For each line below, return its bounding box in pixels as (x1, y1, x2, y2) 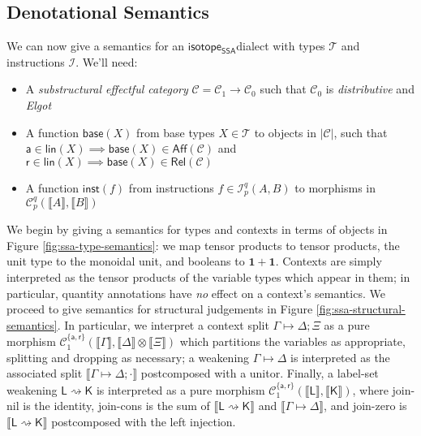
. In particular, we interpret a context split (57, 316, 269, 333)
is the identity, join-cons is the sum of (23, 397, 210, 414)
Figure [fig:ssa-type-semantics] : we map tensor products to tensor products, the (6, 236, 400, 253)
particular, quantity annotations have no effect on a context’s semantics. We (6, 284, 385, 301)
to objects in (254, 123, 316, 140)
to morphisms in (294, 179, 376, 196)
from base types (136, 123, 215, 140)
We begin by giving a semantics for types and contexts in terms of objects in (6, 221, 388, 238)
